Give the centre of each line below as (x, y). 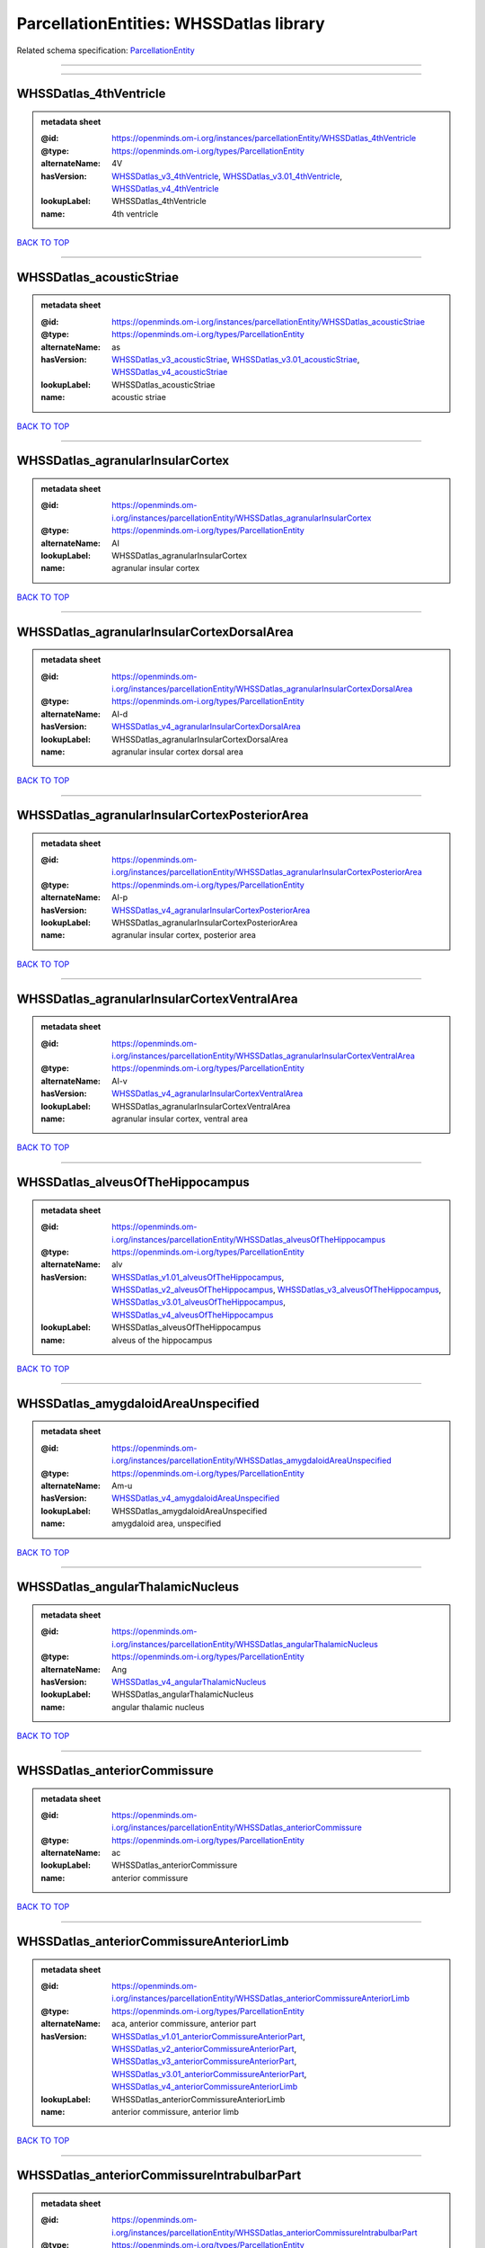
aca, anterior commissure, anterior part (184, 2024)
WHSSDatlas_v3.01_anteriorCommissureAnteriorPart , (209, 2074)
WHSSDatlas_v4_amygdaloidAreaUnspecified (196, 1498)
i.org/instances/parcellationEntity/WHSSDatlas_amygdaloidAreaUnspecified (251, 1460)
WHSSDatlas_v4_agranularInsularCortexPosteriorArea (211, 910)
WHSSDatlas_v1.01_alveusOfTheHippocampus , (198, 1277)
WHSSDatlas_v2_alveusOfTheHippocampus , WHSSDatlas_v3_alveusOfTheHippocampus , (277, 1289)
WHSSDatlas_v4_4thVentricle (165, 188)
